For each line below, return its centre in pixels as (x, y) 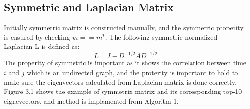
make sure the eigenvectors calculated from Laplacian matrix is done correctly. (120, 82)
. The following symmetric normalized (161, 37)
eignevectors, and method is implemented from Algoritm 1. (91, 101)
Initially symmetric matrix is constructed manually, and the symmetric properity (124, 27)
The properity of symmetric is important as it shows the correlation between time (125, 63)
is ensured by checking (37, 37)
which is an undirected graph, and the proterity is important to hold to (132, 72)
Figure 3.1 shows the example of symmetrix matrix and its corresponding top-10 (123, 91)
